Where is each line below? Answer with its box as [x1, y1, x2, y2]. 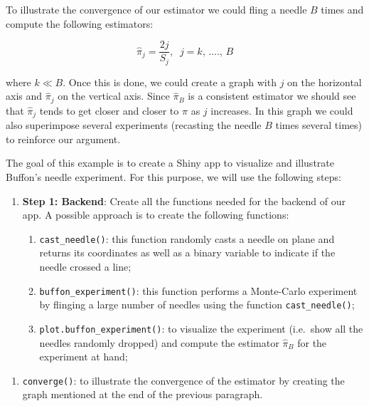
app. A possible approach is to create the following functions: [22, 207, 289, 222]
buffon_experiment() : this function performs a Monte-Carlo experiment [39, 283, 358, 298]
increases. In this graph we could [210, 103, 353, 118]
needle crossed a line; [39, 259, 132, 274]
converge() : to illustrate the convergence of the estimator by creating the [22, 373, 345, 387]
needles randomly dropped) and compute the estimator [39, 335, 279, 350]
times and [321, 2, 364, 16]
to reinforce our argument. [6, 131, 121, 146]
